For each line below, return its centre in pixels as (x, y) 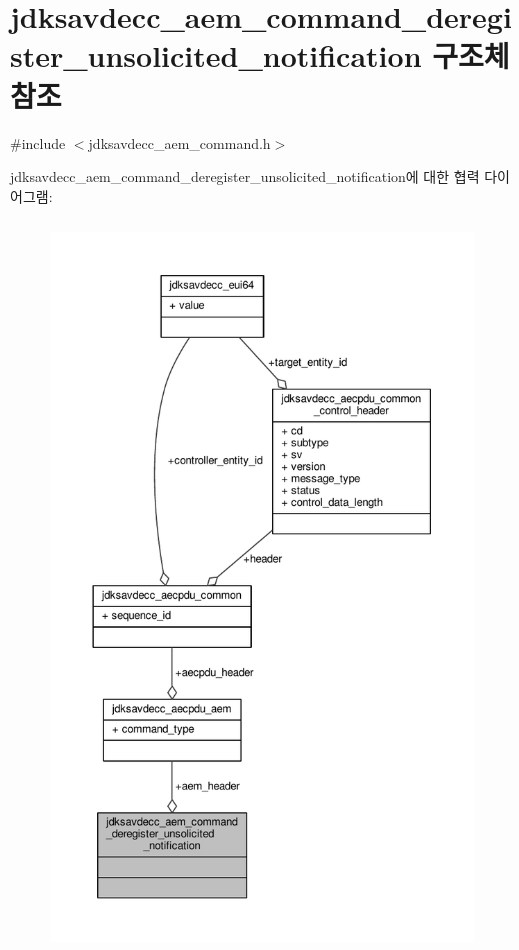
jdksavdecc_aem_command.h (179, 142)
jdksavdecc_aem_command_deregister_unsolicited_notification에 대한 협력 (245, 176)
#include (38, 142)
